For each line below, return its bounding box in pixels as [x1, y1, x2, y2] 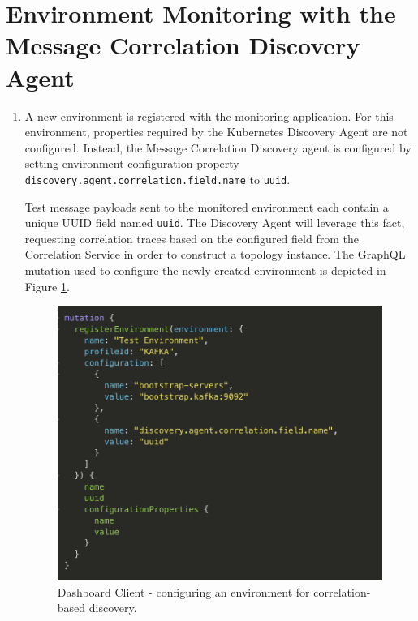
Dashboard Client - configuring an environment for [57, 583, 310, 600]
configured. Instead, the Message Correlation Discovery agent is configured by [24, 139, 412, 156]
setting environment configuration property [24, 155, 239, 172]
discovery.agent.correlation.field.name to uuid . [24, 170, 291, 187]
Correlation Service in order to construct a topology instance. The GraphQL [24, 246, 406, 263]
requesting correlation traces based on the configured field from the [24, 229, 359, 246]
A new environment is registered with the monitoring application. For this [24, 107, 394, 124]
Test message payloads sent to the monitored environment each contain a [24, 198, 389, 215]
